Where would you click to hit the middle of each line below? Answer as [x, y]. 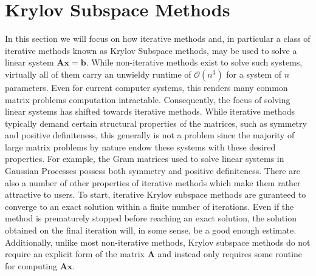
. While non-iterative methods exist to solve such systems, [194, 62]
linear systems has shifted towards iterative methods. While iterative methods [150, 111]
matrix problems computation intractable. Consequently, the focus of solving [148, 99]
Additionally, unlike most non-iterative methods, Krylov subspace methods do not [158, 242]
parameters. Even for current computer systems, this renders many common [146, 87]
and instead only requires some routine [230, 254]
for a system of [254, 74]
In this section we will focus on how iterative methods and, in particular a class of [158, 39]
